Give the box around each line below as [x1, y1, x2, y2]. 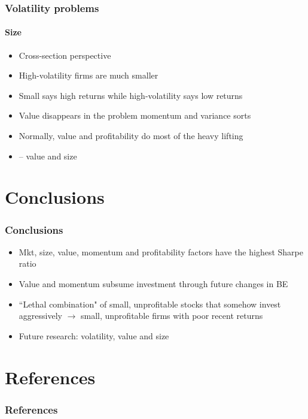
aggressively [19, 309, 62, 322]
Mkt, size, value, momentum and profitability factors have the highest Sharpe [19, 245, 303, 258]
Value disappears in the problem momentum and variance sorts [19, 109, 251, 122]
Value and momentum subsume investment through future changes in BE [19, 277, 288, 290]
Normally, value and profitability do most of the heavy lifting [19, 129, 243, 142]
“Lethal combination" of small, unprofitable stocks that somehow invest [19, 297, 281, 310]
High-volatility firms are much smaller [19, 69, 158, 82]
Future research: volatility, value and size [19, 329, 169, 342]
